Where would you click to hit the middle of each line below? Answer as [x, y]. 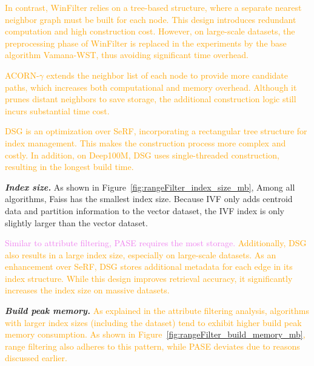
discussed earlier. [36, 358]
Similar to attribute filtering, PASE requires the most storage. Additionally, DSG [156, 243]
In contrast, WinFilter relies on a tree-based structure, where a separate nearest [153, 7]
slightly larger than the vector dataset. [76, 222]
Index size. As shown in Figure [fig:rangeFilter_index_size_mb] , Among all [150, 187]
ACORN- [22, 75]
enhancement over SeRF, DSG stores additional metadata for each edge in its [149, 266]
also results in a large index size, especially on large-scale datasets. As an [141, 254]
